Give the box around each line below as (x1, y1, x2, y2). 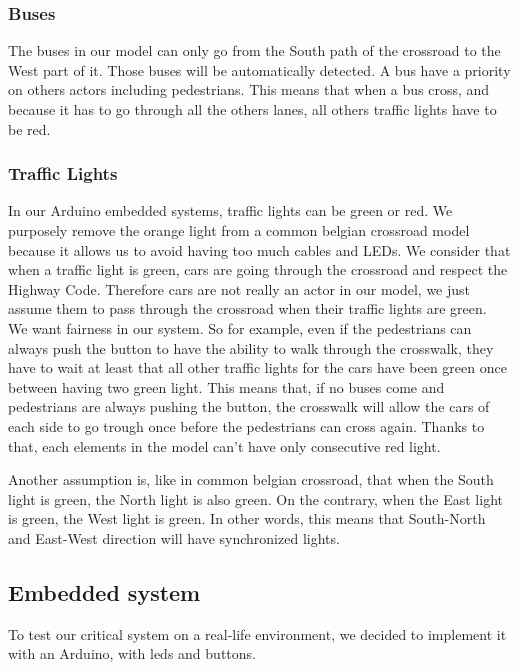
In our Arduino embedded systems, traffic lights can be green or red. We (8, 200, 453, 221)
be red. (8, 118, 51, 139)
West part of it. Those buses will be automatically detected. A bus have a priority (8, 59, 511, 80)
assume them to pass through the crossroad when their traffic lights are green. (8, 298, 487, 319)
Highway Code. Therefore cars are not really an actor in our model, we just (8, 278, 471, 299)
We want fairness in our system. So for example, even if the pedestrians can (8, 317, 472, 338)
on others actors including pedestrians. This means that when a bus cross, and (8, 79, 490, 100)
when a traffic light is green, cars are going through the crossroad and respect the (8, 259, 508, 280)
